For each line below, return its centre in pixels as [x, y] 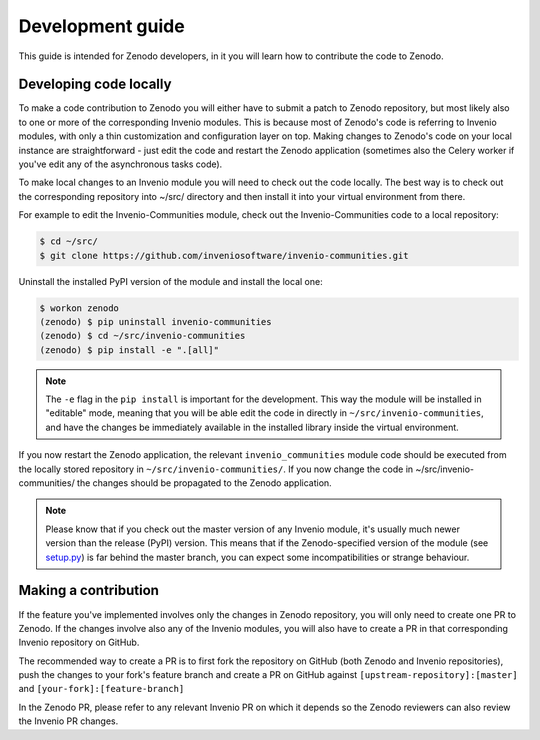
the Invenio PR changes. [68, 721]
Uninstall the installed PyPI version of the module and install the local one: [171, 281]
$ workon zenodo [79, 308]
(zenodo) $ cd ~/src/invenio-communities [142, 336]
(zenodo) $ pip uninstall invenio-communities [155, 321]
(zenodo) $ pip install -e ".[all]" [129, 349]
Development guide [101, 26]
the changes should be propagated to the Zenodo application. [204, 483]
